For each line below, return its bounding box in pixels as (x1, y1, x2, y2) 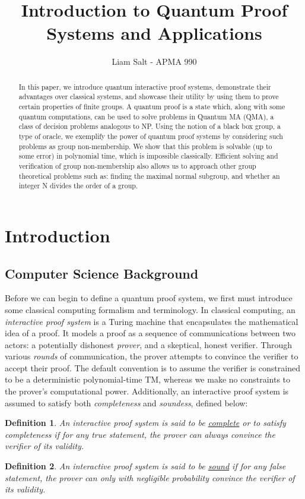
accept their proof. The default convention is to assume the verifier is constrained (5, 361, 300, 374)
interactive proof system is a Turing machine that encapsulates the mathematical (5, 315, 298, 327)
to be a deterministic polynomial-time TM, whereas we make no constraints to (5, 373, 291, 386)
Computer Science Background (5, 264, 199, 282)
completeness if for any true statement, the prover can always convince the (5, 428, 275, 440)
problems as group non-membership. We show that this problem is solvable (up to (18, 141, 272, 151)
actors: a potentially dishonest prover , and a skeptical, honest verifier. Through (5, 338, 293, 350)
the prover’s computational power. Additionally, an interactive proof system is (5, 385, 289, 397)
